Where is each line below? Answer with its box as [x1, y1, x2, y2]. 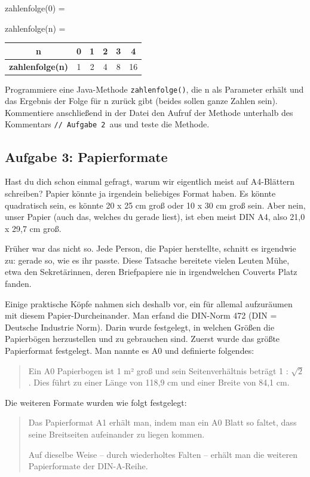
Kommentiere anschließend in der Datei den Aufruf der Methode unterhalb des [5, 106, 293, 118]
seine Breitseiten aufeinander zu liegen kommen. [28, 428, 205, 441]
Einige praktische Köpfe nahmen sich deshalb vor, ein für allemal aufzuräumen [5, 297, 293, 310]
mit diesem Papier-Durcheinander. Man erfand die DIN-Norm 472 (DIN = [5, 309, 277, 322]
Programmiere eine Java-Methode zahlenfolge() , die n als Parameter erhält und [5, 82, 304, 95]
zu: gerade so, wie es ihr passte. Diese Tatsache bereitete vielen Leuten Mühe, [5, 253, 290, 266]
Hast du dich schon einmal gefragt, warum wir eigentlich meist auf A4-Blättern [5, 175, 295, 188]
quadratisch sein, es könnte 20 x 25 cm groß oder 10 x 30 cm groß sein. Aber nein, [5, 198, 306, 211]
